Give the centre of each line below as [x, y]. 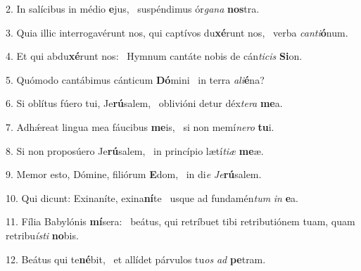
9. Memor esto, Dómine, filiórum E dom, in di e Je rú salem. [134, 174]
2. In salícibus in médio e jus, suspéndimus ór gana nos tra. [133, 8]
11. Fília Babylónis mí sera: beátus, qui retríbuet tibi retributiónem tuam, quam [180, 221]
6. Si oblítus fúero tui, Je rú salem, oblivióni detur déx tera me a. [144, 103]
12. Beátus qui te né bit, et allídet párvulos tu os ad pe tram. [136, 259]
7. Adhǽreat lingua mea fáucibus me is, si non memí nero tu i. [140, 126]
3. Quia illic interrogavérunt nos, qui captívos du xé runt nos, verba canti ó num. [177, 32]
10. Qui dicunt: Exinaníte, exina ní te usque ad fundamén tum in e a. [152, 197]
